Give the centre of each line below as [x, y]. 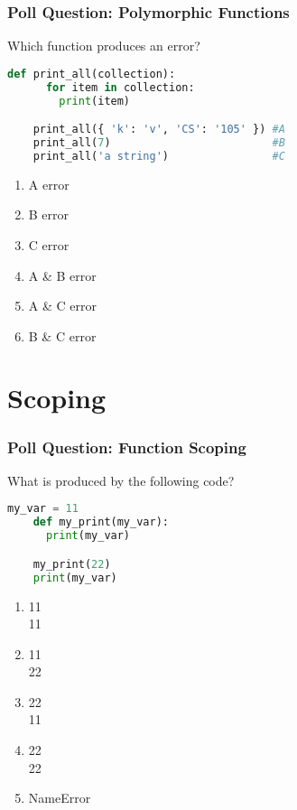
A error [49, 184]
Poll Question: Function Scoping [127, 447]
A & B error [62, 275]
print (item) [95, 101]
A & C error [62, 306]
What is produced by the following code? [121, 480]
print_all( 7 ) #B [159, 142]
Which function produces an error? [104, 46]
